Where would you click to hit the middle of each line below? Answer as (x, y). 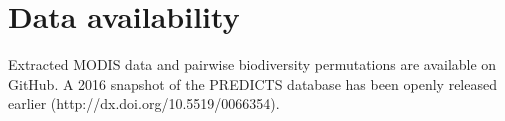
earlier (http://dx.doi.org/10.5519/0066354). (144, 103)
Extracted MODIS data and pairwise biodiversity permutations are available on (252, 64)
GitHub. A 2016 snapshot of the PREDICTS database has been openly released (252, 83)
